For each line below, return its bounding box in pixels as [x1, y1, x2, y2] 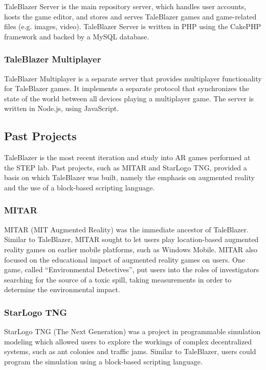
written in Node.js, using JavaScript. [4, 103, 119, 114]
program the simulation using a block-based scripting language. [4, 356, 203, 366]
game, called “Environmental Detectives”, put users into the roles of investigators [4, 264, 259, 275]
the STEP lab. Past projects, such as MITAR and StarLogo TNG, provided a [4, 162, 247, 172]
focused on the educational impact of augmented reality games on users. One [4, 254, 245, 265]
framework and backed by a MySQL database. [4, 31, 149, 41]
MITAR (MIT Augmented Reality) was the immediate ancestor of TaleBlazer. [4, 224, 249, 234]
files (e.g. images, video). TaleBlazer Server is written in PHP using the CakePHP [4, 21, 261, 32]
